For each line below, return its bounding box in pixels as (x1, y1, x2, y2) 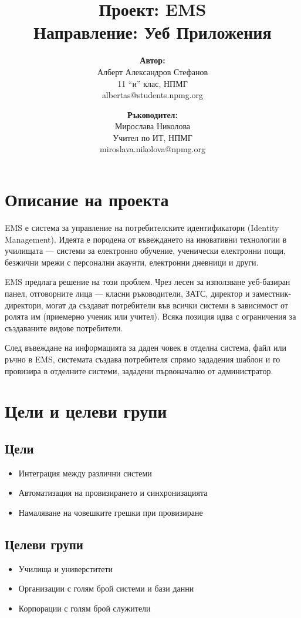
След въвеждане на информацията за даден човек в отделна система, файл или (5, 341, 286, 354)
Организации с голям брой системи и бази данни (18, 582, 194, 595)
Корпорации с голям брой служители (18, 602, 151, 614)
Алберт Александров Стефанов (97, 65, 208, 78)
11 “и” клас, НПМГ (117, 77, 188, 89)
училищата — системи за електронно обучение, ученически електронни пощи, (5, 244, 286, 257)
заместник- (252, 287, 292, 299)
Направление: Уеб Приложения (33, 20, 272, 44)
